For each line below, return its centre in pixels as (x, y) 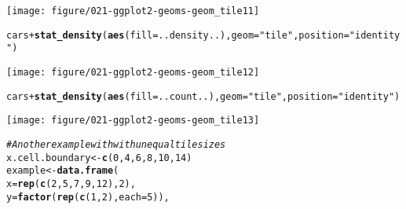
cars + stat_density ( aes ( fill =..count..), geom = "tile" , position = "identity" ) (203, 96)
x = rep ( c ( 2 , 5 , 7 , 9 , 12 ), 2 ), (71, 183)
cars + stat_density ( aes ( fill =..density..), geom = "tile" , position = (178, 35)
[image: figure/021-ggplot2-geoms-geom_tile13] (133, 121)
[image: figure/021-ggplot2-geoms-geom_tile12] (133, 72)
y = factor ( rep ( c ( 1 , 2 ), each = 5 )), (88, 197)
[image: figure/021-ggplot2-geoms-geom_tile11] (133, 11)
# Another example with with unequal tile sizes (116, 144)
